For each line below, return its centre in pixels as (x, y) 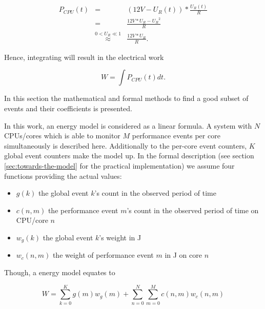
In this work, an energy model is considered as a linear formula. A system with (128, 125)
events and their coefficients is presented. (68, 108)
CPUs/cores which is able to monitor (62, 136)
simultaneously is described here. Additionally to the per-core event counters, (126, 145)
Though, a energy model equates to (60, 272)
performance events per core (176, 136)
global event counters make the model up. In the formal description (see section (129, 156)
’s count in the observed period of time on (193, 210)
